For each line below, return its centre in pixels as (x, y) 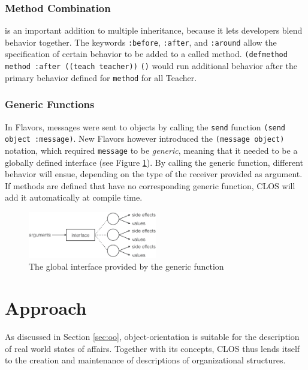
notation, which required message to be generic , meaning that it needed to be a (151, 150)
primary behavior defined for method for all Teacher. (101, 77)
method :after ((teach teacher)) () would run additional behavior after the (151, 66)
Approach (46, 308)
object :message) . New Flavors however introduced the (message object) (145, 138)
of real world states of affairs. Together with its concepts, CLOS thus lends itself (153, 348)
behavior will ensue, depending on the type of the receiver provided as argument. (154, 174)
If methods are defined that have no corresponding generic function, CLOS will (150, 185)
